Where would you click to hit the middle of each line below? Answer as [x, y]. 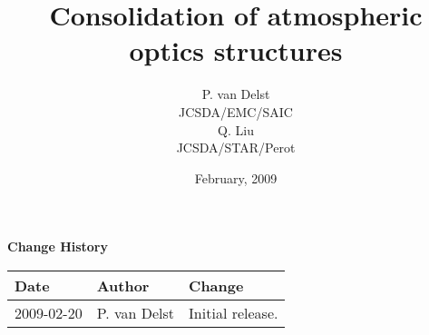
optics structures [236, 50]
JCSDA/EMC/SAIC [236, 111]
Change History [58, 246]
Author [123, 285]
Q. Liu [236, 129]
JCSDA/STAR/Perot [236, 148]
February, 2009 [236, 177]
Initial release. [234, 312]
